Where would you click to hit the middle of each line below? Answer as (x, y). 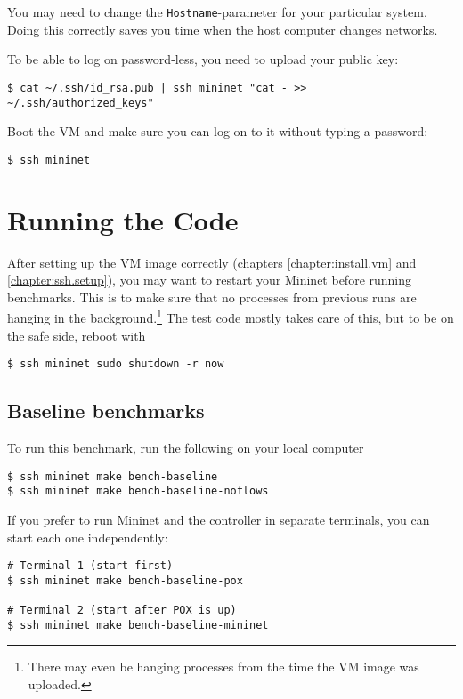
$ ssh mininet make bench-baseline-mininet (138, 625)
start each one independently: (88, 537)
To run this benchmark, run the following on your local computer (186, 448)
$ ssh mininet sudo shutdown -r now (116, 364)
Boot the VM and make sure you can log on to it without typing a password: (218, 131)
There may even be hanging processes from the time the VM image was (223, 667)
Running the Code (123, 219)
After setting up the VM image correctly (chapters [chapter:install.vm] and (212, 262)
